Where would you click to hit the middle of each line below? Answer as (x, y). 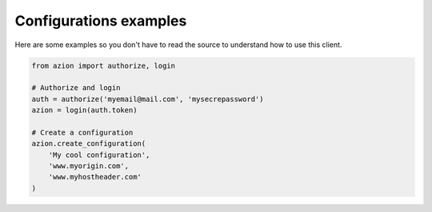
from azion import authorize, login (104, 65)
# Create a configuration (82, 132)
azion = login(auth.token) (84, 110)
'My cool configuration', (99, 155)
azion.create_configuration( (89, 144)
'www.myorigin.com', (89, 166)
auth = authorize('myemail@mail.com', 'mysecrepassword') (148, 99)
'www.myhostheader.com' (95, 177)
